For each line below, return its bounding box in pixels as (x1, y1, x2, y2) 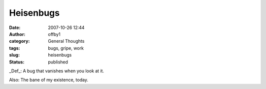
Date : (9, 25, 21, 30)
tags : (9, 45, 20, 51)
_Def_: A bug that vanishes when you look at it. (9, 68, 104, 74)
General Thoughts (48, 38, 85, 44)
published (48, 59, 68, 65)
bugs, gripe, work (48, 45, 84, 51)
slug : (9, 52, 20, 58)
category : (9, 38, 30, 44)
